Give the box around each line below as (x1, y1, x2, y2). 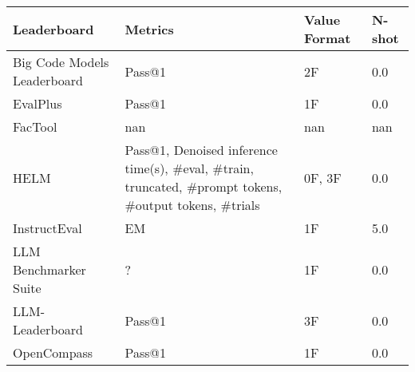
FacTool (13, 117, 57, 136)
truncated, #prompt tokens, (125, 177, 283, 196)
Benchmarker (13, 260, 86, 279)
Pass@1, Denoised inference (125, 140, 278, 159)
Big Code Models (13, 53, 109, 71)
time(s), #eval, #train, (125, 159, 254, 177)
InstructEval (13, 219, 82, 237)
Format (304, 29, 351, 47)
